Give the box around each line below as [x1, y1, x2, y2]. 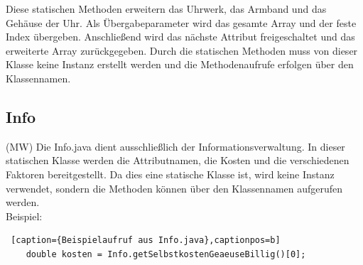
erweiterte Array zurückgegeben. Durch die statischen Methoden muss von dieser [6, 43, 358, 58]
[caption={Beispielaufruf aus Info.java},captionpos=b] [11, 235, 281, 246]
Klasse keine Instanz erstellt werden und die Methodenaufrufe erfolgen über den [6, 57, 354, 72]
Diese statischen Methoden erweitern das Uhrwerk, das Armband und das [6, 1, 327, 16]
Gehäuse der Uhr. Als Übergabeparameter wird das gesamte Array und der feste [6, 15, 357, 30]
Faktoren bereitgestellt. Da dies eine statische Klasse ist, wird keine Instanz [6, 166, 335, 181]
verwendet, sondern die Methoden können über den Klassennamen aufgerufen [6, 180, 343, 195]
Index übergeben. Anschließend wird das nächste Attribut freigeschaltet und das [6, 29, 355, 44]
